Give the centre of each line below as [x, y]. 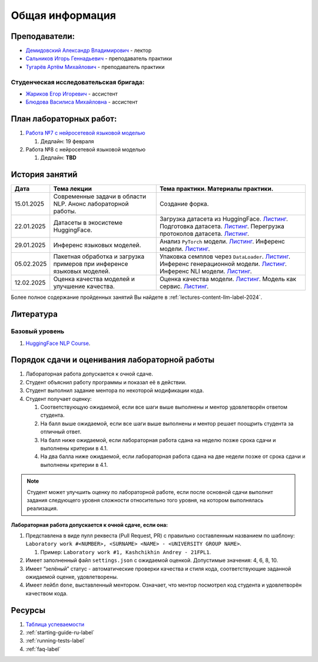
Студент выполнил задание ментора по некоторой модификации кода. [115, 391]
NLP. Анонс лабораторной [91, 204]
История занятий [44, 175]
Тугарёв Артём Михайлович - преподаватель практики [95, 67]
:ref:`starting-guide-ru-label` [60, 633]
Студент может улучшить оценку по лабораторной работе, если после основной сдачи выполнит [150, 492]
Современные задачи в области [100, 196]
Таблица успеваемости [55, 624]
